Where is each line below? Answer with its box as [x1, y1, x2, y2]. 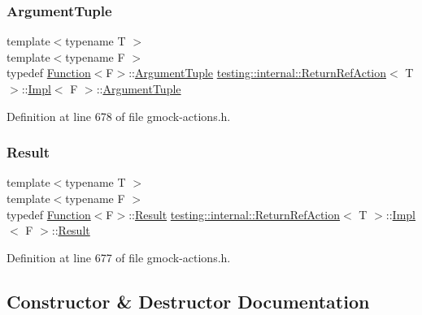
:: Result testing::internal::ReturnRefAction [128, 205, 341, 222]
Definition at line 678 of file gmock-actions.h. [7, 107, 231, 124]
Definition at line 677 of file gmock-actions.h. [7, 248, 231, 265]
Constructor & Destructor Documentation [7, 288, 370, 313]
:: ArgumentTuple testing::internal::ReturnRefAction [128, 64, 386, 81]
